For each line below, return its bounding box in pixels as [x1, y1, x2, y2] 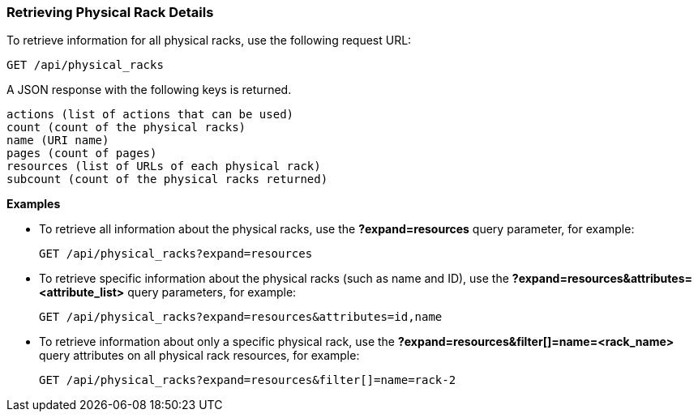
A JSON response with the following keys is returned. [6, 83, 292, 97]
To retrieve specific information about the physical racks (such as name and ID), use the [39, 271, 509, 286]
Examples [6, 197, 61, 211]
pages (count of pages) [6, 147, 157, 160]
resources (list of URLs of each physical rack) [6, 160, 321, 173]
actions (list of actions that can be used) [6, 108, 294, 122]
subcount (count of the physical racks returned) [6, 173, 328, 186]
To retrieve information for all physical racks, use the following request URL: [6, 33, 412, 48]
